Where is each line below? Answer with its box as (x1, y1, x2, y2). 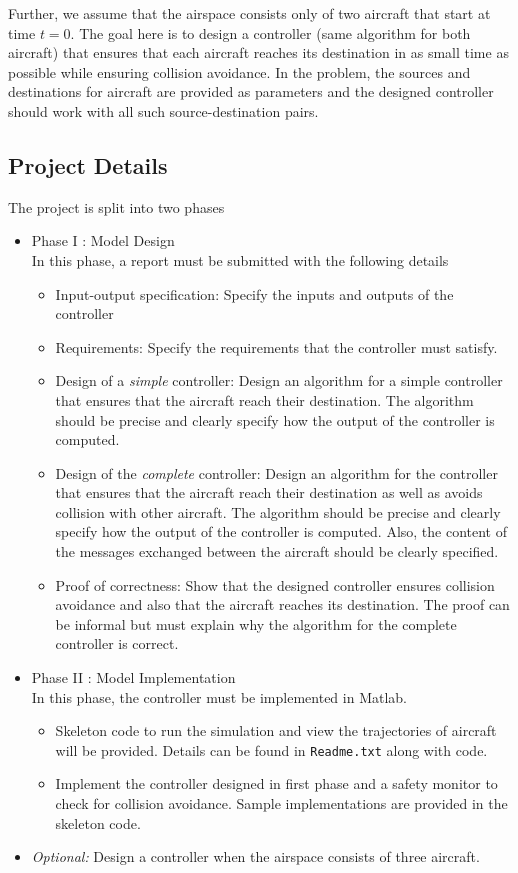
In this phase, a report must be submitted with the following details (31, 249, 449, 270)
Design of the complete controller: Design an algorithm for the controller (55, 462, 498, 483)
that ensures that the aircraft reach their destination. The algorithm (55, 389, 474, 410)
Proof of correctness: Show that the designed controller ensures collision (55, 574, 495, 595)
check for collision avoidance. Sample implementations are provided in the (55, 793, 508, 814)
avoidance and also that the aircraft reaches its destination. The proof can (55, 594, 510, 615)
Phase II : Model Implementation (31, 667, 236, 688)
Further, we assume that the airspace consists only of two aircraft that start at (8, 3, 491, 23)
